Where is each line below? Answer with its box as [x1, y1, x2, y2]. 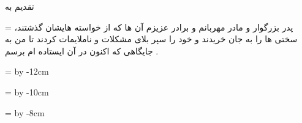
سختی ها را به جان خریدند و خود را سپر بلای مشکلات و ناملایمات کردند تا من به [5, 32, 298, 45]
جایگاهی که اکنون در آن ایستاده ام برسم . [5, 44, 159, 57]
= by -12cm [5, 65, 49, 78]
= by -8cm [5, 106, 45, 119]
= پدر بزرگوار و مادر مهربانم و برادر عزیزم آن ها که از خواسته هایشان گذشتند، [5, 20, 293, 33]
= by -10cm [5, 85, 49, 98]
